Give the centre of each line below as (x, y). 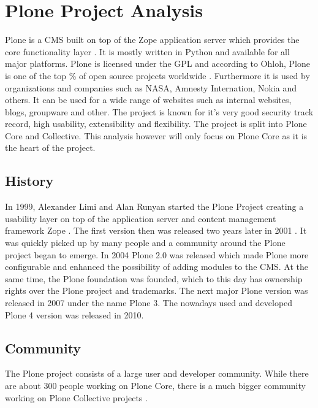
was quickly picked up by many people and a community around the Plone (145, 243)
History (29, 181)
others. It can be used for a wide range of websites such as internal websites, (148, 100)
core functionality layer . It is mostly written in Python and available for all (147, 51)
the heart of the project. (50, 148)
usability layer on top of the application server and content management (141, 218)
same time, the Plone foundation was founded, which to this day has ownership (154, 278)
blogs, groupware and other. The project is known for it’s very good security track (159, 111)
